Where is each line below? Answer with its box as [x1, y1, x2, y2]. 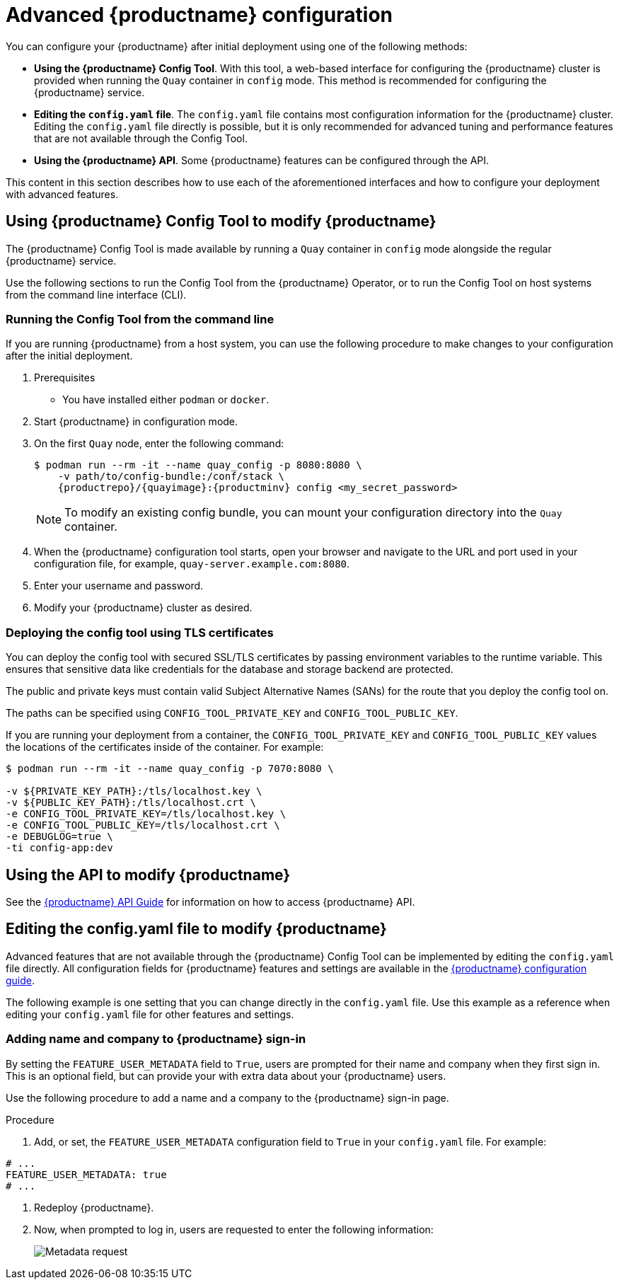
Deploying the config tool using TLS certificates [6, 625, 274, 640]
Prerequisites [34, 371, 96, 384]
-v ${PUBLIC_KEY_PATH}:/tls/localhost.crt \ [6, 797, 257, 809]
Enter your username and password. [34, 580, 204, 592]
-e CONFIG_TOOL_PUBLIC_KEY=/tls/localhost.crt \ [6, 819, 280, 831]
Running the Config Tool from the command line [6, 311, 274, 326]
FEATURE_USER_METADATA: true [6, 1168, 167, 1180]
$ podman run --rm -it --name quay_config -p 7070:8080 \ [6, 763, 334, 775]
